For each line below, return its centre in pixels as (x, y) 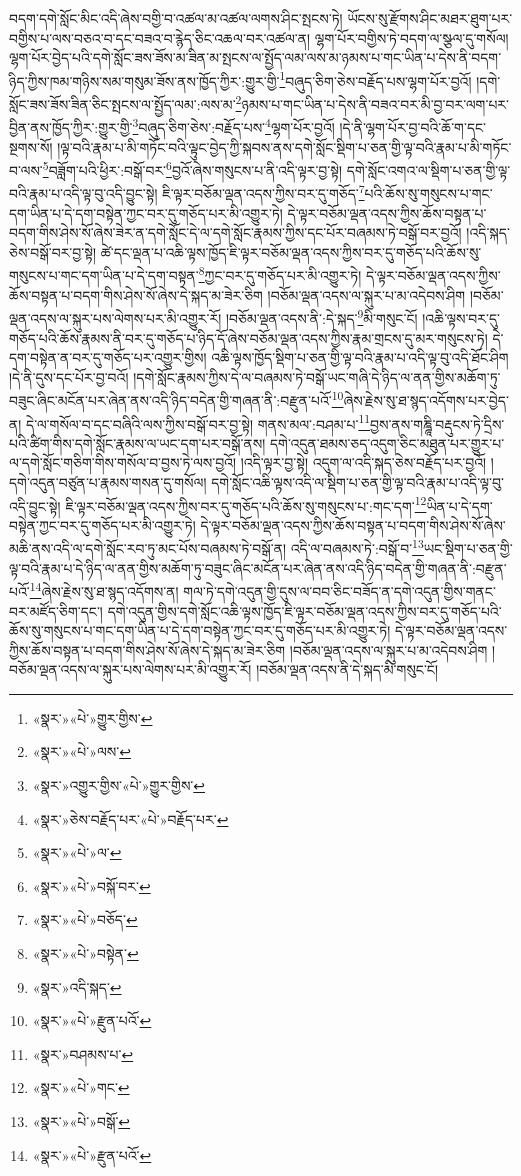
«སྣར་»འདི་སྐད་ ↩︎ (77, 986)
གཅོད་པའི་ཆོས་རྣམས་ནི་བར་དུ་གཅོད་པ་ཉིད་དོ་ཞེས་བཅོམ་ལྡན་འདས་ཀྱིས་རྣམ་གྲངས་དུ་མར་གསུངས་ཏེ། (248, 337)
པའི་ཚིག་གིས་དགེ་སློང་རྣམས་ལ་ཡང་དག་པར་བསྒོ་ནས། (137, 442)
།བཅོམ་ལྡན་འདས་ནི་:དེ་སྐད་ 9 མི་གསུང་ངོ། (321, 316)
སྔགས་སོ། (31, 146)
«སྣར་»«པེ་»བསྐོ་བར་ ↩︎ (91, 885)
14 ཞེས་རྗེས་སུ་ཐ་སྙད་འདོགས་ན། (104, 589)
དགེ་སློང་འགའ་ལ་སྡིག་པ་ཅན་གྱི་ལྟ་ (428, 169)
